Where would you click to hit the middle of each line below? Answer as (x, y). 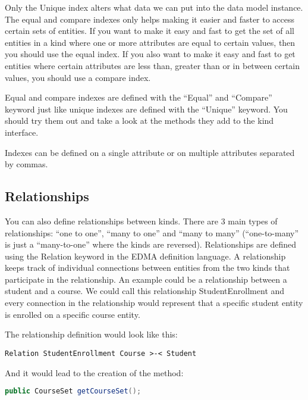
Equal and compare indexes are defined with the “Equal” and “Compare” (139, 97)
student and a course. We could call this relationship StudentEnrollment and (145, 291)
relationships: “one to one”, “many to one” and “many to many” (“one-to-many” (152, 232)
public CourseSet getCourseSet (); (73, 391)
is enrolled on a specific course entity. (73, 314)
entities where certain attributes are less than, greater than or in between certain (153, 65)
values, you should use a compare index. (78, 77)
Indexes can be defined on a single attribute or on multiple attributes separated (150, 152)
